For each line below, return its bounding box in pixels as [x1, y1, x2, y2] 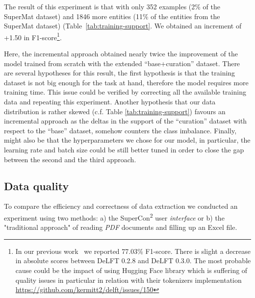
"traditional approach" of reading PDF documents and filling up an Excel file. [4, 222, 237, 232]
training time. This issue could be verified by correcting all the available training [4, 87, 246, 97]
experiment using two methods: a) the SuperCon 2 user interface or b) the [4, 211, 225, 223]
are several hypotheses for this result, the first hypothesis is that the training [4, 68, 235, 78]
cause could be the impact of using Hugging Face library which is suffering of [15, 265, 248, 275]
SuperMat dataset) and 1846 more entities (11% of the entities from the [4, 11, 220, 21]
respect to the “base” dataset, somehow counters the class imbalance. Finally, [4, 125, 237, 135]
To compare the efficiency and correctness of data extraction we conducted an [4, 201, 238, 211]
